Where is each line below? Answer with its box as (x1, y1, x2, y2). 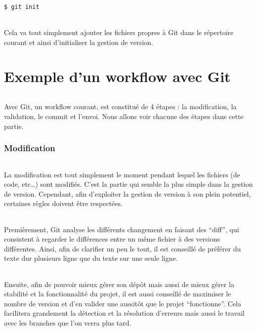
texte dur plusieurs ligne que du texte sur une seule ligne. (4, 253, 178, 263)
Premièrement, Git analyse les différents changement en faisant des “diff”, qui (4, 224, 239, 234)
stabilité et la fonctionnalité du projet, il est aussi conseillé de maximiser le (4, 289, 231, 299)
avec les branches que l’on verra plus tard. (4, 317, 131, 328)
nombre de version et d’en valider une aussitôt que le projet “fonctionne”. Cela (4, 298, 241, 308)
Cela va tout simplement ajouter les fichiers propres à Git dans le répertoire (4, 27, 234, 38)
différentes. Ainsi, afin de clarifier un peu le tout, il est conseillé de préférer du (4, 243, 241, 253)
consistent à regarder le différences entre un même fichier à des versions (4, 234, 220, 244)
